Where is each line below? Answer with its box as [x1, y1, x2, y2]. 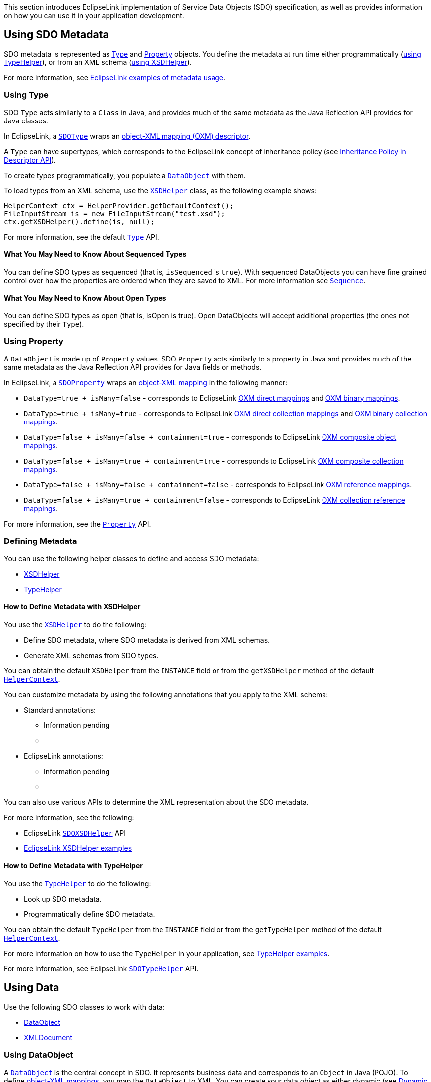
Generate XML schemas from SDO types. [24, 651, 159, 660]
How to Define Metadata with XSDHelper [4, 602, 141, 611]
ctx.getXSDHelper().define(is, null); [4, 217, 155, 226]
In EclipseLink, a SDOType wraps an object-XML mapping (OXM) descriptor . [4, 131, 251, 140]
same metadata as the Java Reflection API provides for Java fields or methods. [4, 362, 262, 371]
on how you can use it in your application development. [4, 11, 184, 20]
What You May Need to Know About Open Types [4, 294, 166, 302]
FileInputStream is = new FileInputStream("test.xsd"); [4, 209, 225, 218]
